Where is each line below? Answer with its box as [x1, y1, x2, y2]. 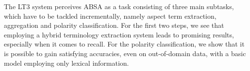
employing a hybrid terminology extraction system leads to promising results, [4, 29, 234, 39]
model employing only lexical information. [4, 58, 129, 68]
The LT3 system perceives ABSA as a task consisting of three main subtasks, [4, 1, 234, 11]
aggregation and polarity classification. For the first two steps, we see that [4, 20, 224, 30]
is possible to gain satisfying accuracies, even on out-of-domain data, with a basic [4, 48, 246, 58]
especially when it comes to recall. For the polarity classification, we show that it [4, 39, 245, 49]
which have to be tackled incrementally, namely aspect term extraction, [4, 11, 217, 21]
